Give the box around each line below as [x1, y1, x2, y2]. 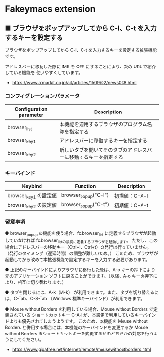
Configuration [14, 106, 48, 112]
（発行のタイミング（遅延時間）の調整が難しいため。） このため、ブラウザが [5, 250, 158, 256]
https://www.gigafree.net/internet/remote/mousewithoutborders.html [12, 346, 151, 352]
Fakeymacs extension [5, 3, 96, 15]
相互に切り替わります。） [18, 279, 67, 285]
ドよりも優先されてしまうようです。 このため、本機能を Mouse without [5, 318, 148, 324]
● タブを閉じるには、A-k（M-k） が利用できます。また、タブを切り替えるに [5, 290, 159, 295]
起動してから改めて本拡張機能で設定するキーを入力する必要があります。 [5, 256, 150, 262]
